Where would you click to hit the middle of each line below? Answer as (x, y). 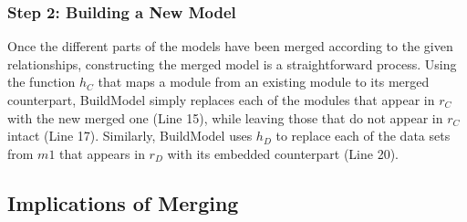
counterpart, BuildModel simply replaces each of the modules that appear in (221, 100)
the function (42, 82)
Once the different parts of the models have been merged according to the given (230, 46)
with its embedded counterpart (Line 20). (283, 153)
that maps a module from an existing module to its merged (264, 82)
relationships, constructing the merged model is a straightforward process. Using (232, 63)
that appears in (102, 153)
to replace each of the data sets (363, 136)
